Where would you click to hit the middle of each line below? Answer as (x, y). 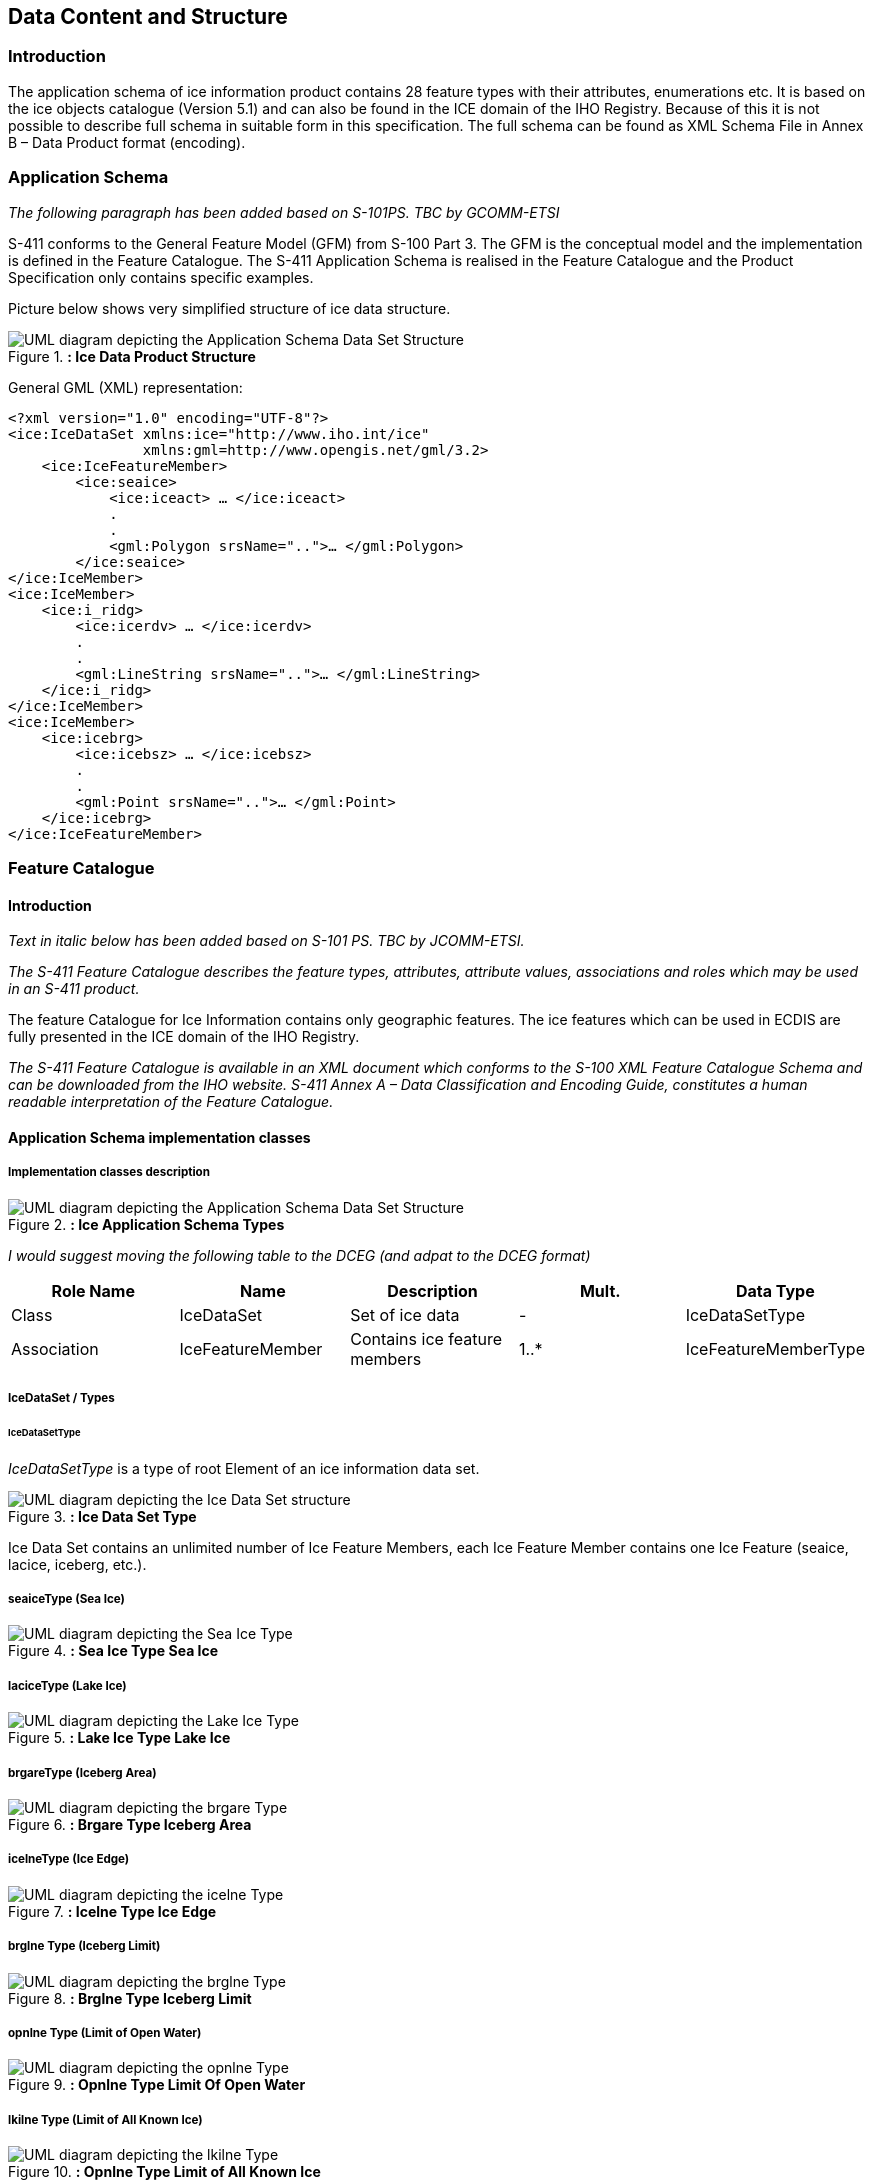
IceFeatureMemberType (775, 1348)
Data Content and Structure (148, 16)
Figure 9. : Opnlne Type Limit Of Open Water (157, 2085)
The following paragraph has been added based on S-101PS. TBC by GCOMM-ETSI (284, 212)
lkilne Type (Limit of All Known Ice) (105, 2119)
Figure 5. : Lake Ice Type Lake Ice (119, 1738)
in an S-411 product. (74, 989)
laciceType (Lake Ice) (67, 1685)
